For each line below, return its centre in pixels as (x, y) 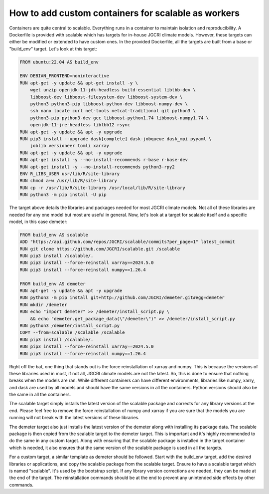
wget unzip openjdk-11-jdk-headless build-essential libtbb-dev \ (113, 90)
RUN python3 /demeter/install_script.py (69, 325)
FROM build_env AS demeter (53, 284)
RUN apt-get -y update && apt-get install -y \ (79, 83)
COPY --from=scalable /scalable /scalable (72, 333)
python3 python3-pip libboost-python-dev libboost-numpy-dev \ (109, 104)
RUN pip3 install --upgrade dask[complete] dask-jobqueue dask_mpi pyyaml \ (116, 139)
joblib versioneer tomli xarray (70, 146)
